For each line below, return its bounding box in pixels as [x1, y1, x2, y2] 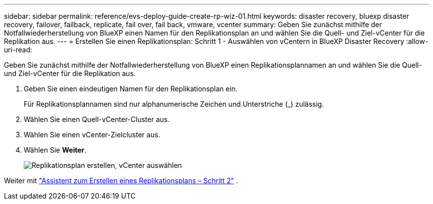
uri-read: [4, 45, 33, 54]
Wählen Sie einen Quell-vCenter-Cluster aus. [24, 115, 170, 123]
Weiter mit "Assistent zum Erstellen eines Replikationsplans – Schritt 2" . [4, 176, 238, 185]
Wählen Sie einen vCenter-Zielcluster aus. [24, 130, 161, 139]
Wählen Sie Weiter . [24, 146, 87, 154]
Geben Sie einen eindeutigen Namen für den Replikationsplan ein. [24, 84, 238, 93]
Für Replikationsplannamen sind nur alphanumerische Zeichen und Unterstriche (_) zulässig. [24, 100, 324, 108]
